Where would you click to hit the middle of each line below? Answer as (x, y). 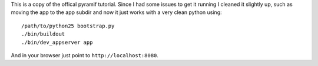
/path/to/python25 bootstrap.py (68, 26)
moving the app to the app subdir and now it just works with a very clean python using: (116, 12)
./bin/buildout (43, 34)
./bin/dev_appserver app (57, 42)
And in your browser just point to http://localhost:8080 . (85, 55)
